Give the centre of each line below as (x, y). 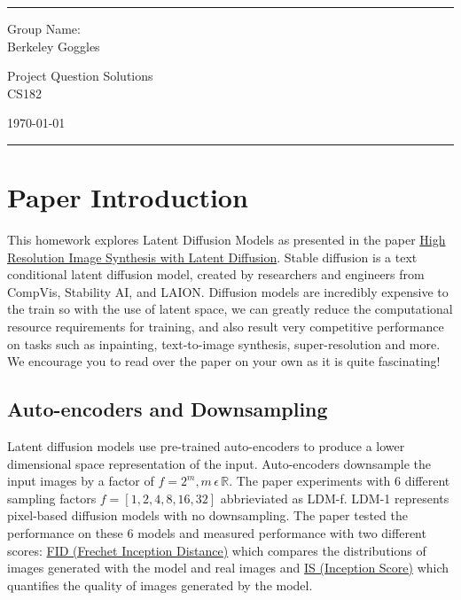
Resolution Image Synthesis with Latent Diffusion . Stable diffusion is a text (212, 257)
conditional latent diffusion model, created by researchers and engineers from (216, 274)
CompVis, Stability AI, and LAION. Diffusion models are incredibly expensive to (228, 291)
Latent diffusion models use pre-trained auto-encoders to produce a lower (206, 446)
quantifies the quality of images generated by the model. (160, 584)
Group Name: (44, 28)
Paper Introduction (128, 197)
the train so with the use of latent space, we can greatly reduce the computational (230, 309)
